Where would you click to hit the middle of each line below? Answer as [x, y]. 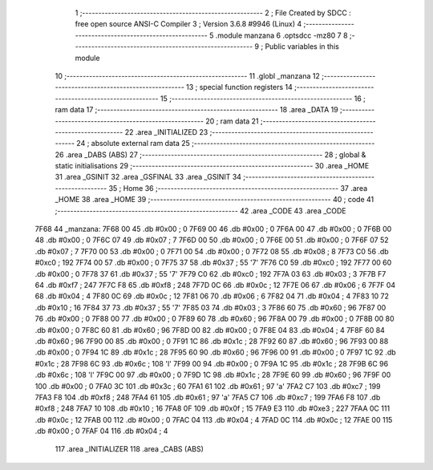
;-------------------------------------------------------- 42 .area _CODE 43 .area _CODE [200, 211]
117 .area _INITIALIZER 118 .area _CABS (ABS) [129, 449]
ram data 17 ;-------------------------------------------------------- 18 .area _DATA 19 [196, 110]
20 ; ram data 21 [233, 121]
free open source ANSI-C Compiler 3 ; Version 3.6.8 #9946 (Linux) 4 [188, 24]
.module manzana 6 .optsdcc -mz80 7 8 [281, 35]
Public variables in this [302, 47]
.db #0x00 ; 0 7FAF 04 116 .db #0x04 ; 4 [101, 431]
